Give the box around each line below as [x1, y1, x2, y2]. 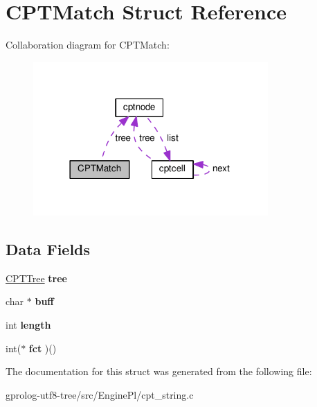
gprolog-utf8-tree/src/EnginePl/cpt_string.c [6, 387, 194, 401]
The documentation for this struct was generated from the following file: [6, 364, 312, 379]
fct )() [28, 340, 57, 355]
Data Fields [6, 239, 91, 260]
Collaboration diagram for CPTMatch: [6, 37, 170, 52]
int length [6, 318, 51, 332]
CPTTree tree [6, 270, 67, 285]
